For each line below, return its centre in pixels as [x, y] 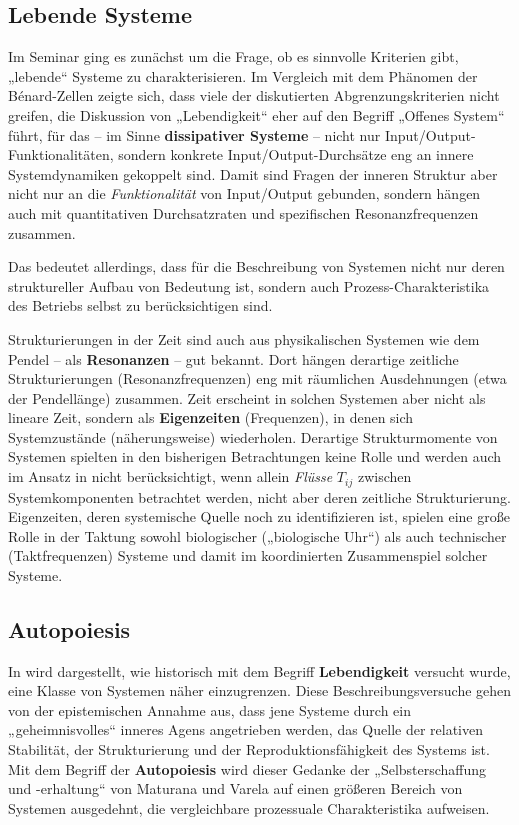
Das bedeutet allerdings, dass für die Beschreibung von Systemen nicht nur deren [256, 266]
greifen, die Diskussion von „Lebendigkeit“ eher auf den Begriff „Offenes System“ [256, 114]
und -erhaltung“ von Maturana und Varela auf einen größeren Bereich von [235, 788]
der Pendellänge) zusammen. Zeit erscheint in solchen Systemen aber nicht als [247, 397]
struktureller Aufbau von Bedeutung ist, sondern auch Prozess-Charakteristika [249, 285]
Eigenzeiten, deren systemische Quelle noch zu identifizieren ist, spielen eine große [259, 516]
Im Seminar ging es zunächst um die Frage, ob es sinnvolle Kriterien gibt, [233, 56]
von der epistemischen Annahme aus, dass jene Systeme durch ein [210, 709]
